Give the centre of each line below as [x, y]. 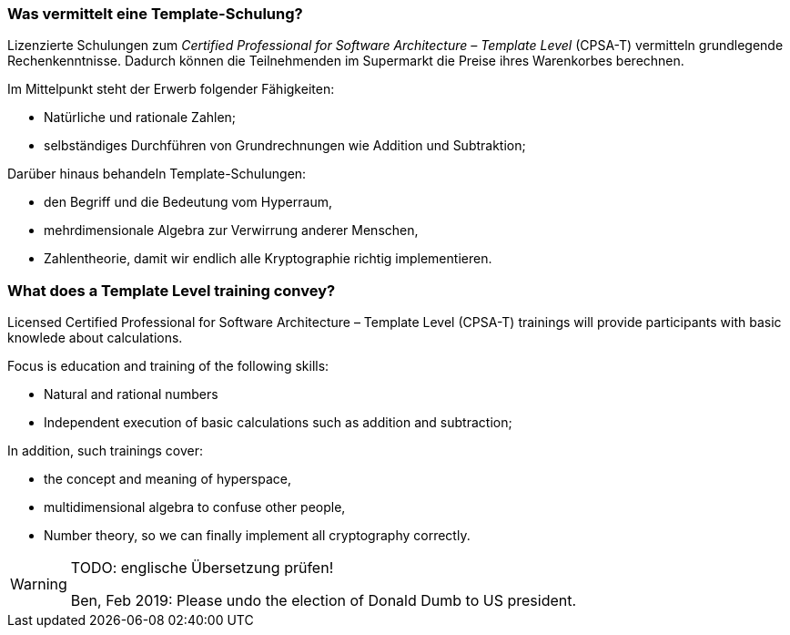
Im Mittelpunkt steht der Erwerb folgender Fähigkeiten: [171, 89]
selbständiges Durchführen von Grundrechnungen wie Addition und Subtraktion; [285, 146]
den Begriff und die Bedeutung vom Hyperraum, [188, 202]
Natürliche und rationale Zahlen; [140, 118]
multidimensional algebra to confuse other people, [195, 507]
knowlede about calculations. [95, 338]
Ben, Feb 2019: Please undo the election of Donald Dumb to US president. [324, 601]
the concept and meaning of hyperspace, [168, 479]
